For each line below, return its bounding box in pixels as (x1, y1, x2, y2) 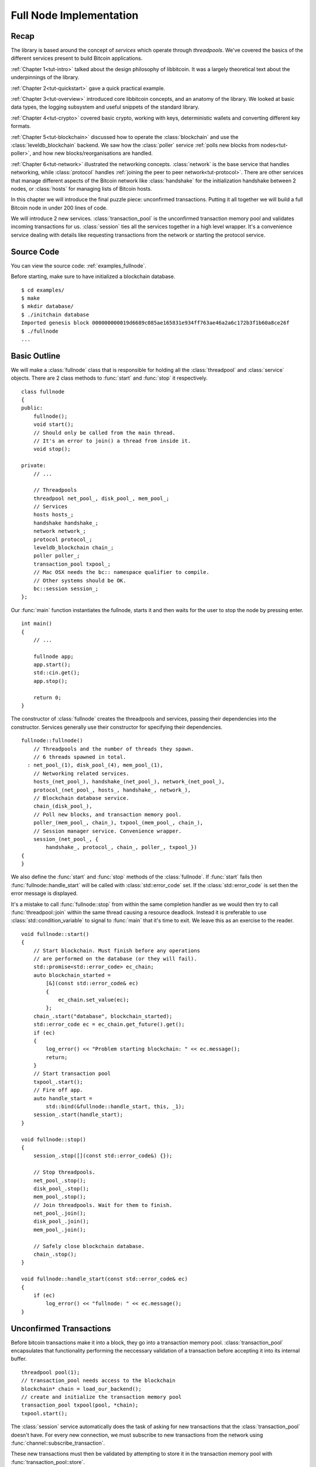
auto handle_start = (33, 1095, 92, 1101)
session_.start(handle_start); (33, 1111, 123, 1118)
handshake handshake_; (33, 519, 99, 526)
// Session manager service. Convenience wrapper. (33, 827, 182, 834)
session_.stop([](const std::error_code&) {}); (33, 1152, 173, 1159)
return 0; (33, 694, 61, 701)
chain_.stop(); (33, 1251, 77, 1258)
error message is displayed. (11, 890, 78, 897)
